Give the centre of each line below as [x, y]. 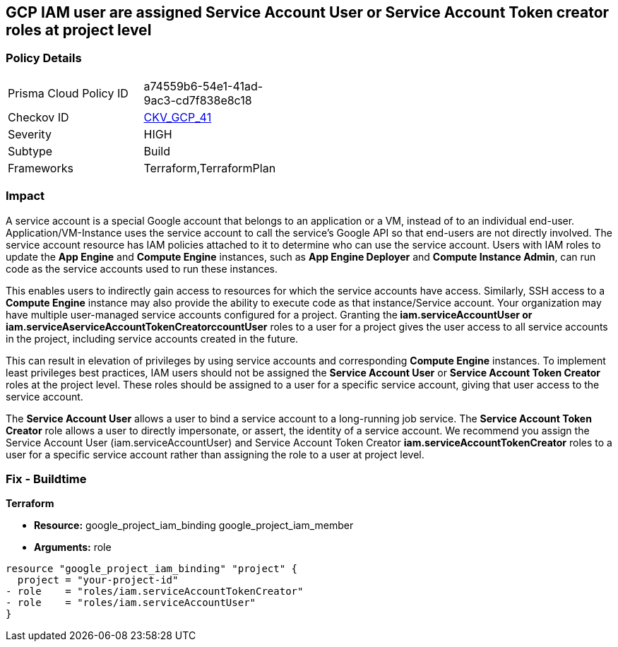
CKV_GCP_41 [178, 117]
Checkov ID [38, 117]
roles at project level [79, 30]
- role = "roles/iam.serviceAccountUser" [131, 603]
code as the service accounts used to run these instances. [142, 268]
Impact [25, 196]
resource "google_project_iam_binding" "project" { [152, 569]
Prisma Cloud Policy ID [68, 93]
